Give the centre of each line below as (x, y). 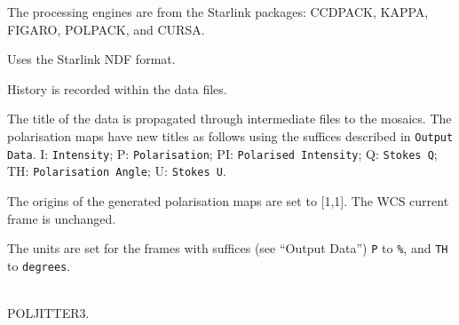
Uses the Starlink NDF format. (91, 59)
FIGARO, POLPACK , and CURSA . (106, 29)
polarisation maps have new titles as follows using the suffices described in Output (230, 135)
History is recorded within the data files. (117, 88)
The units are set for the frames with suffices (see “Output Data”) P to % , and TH (228, 248)
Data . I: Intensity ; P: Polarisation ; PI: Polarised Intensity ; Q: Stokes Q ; (222, 153)
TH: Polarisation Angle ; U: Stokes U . (117, 171)
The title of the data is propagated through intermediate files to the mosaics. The (229, 119)
